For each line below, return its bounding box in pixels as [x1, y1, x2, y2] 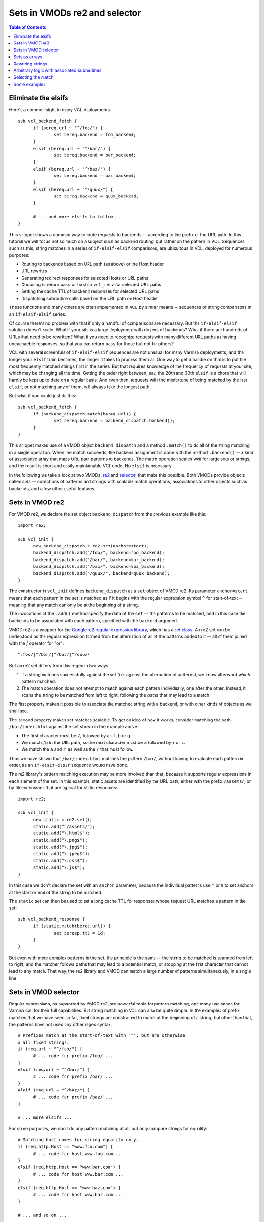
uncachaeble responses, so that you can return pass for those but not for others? [9, 341, 174, 347]
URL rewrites [21, 268, 47, 274]
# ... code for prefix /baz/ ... [33, 1094, 113, 1100]
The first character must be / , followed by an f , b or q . [21, 733, 132, 739]
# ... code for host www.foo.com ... [33, 1151, 124, 1156]
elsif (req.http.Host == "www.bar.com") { [18, 1164, 121, 1170]
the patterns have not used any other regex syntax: [9, 1021, 112, 1027]
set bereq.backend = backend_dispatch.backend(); [54, 418, 176, 423]
